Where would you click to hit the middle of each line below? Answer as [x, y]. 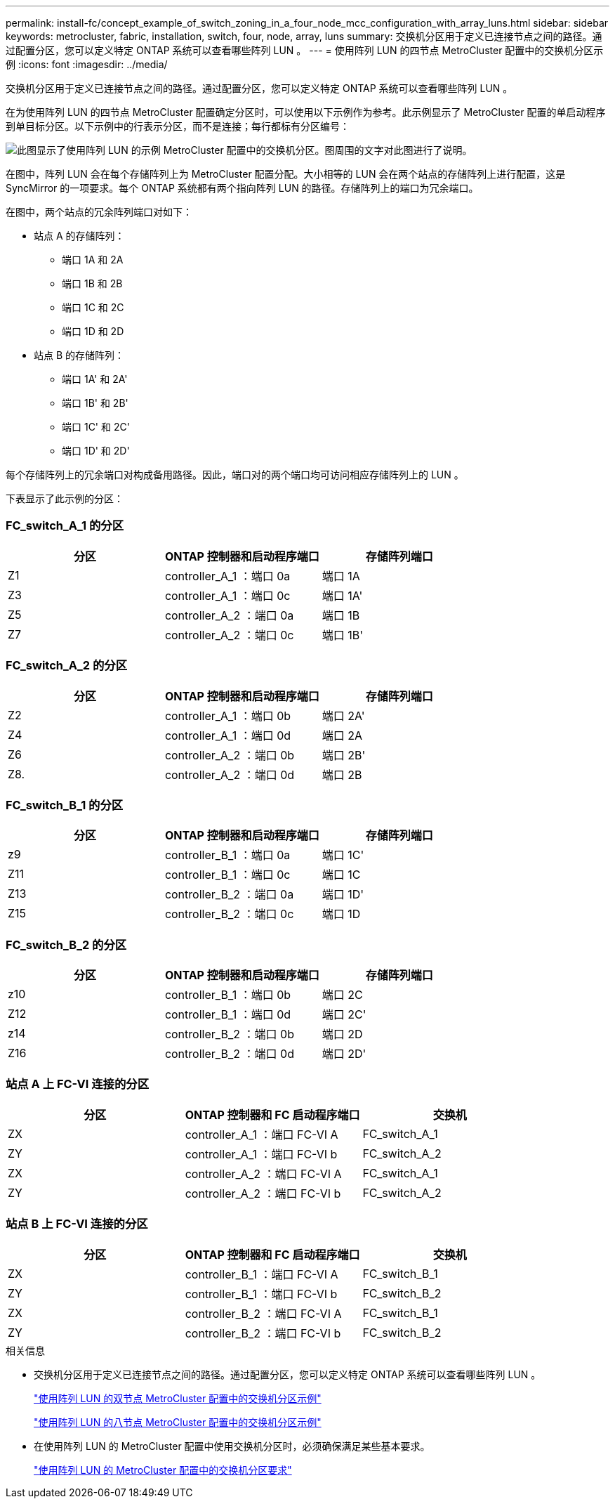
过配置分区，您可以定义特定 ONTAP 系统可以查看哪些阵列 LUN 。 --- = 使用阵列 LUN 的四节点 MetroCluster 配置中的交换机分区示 [305, 50]
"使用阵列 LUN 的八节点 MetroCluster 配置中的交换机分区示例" [178, 1422]
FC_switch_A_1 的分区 [65, 526]
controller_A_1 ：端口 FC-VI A [262, 1134]
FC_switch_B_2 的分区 [66, 944]
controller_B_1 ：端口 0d [228, 1014]
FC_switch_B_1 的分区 [65, 805]
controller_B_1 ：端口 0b [228, 995]
